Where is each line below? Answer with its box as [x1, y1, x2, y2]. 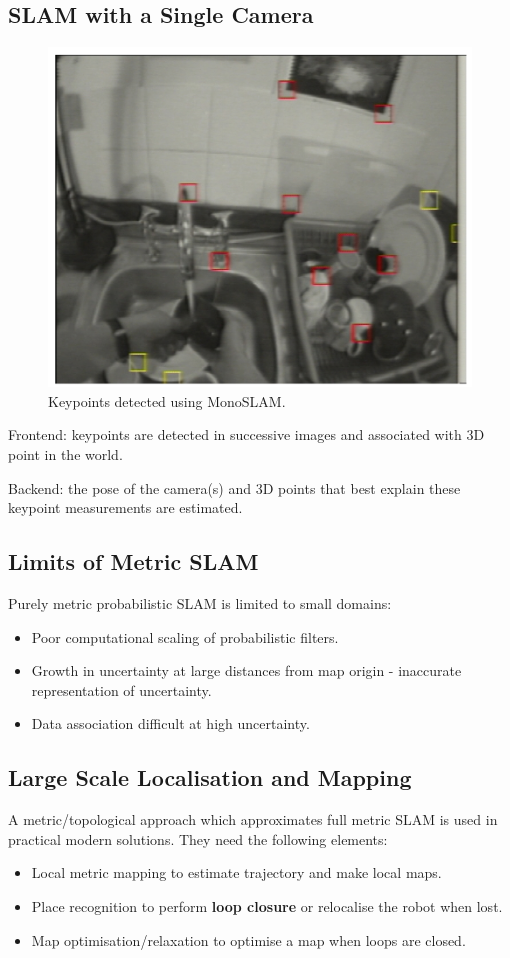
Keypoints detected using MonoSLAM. [48, 390, 286, 411]
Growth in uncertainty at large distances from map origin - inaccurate [31, 660, 462, 681]
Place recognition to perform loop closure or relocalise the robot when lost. [31, 895, 503, 916]
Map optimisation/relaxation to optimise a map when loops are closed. [31, 929, 466, 950]
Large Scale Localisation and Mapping [8, 762, 412, 793]
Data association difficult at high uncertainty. [31, 713, 310, 734]
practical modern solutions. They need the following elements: [8, 828, 388, 849]
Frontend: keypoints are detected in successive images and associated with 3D [8, 424, 485, 445]
